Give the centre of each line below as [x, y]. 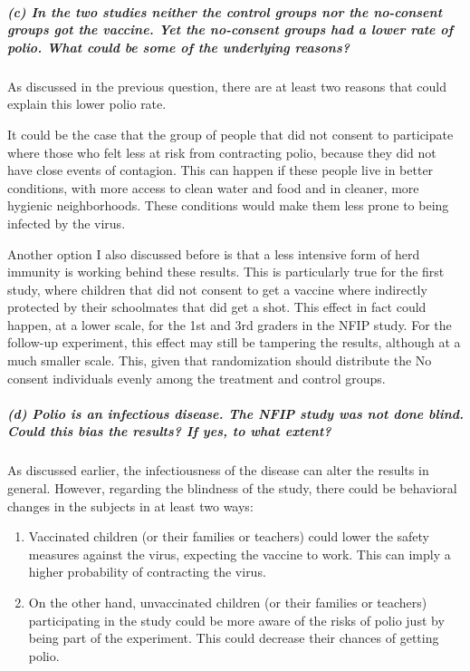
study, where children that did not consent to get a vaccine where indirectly [217, 289]
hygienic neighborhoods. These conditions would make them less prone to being [228, 205]
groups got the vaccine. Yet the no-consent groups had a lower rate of [230, 29]
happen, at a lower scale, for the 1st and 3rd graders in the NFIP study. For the [230, 324]
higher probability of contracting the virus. [147, 572]
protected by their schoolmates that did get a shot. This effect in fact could [217, 307]
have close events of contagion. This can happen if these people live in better [221, 170]
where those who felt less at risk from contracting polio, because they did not [222, 152]
